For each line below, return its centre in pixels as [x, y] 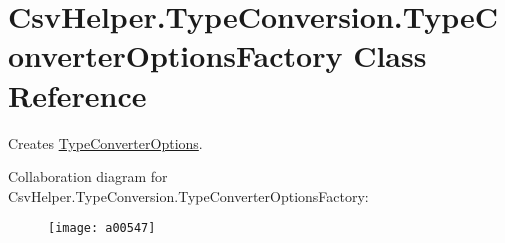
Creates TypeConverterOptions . [105, 142]
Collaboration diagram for [88, 176]
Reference [77, 94]
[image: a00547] [102, 228]
